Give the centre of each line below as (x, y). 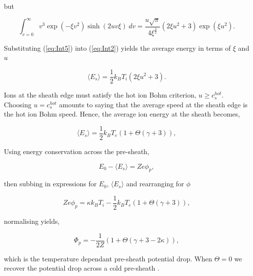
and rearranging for (155, 184)
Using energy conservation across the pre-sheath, (77, 151)
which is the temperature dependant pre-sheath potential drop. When (108, 258)
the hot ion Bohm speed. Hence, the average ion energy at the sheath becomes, (122, 114)
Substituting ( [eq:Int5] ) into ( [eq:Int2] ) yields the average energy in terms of (117, 48)
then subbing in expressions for (50, 184)
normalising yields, (32, 221)
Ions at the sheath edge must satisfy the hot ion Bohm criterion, (100, 95)
